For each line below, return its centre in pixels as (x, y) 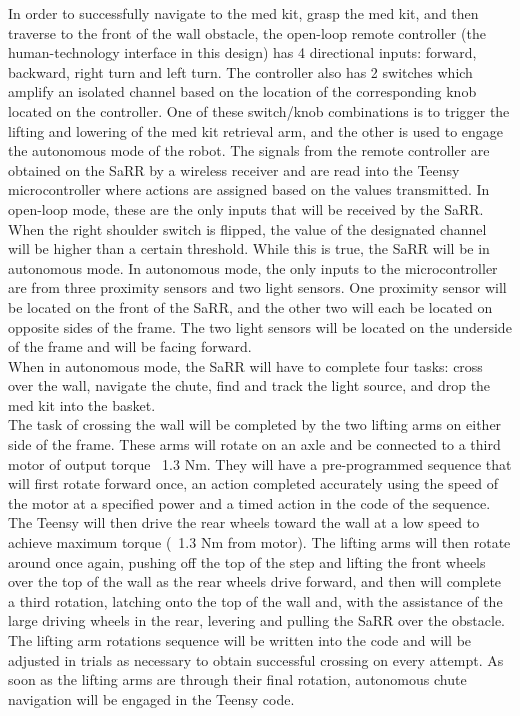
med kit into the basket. (82, 404)
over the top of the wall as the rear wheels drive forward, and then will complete (255, 581)
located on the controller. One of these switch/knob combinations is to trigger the (259, 110)
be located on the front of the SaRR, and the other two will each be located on (250, 306)
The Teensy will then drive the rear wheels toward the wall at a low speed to (244, 522)
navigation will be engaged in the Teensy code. (151, 698)
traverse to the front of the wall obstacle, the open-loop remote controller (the (247, 32)
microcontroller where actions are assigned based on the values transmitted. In (249, 189)
